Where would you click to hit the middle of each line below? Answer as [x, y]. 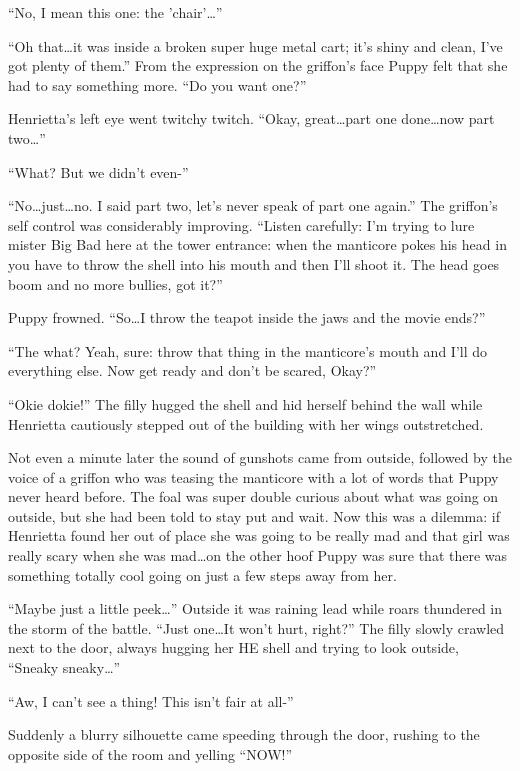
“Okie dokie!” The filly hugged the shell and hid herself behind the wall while [245, 403]
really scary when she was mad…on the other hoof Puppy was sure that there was [258, 555]
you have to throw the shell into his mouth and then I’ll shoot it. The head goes [254, 263]
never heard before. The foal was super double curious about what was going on [253, 496]
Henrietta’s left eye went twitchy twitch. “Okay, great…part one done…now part [251, 118]
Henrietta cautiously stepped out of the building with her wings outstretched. [246, 423]
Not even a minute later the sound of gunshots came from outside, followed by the [260, 457]
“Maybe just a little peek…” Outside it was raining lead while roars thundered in [255, 608]
